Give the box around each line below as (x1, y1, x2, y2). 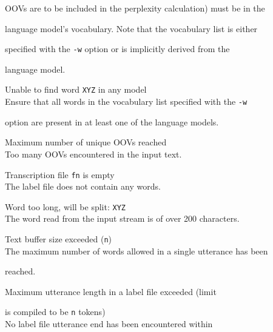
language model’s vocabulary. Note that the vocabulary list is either (5, 22, 258, 35)
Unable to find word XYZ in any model (5, 83, 147, 96)
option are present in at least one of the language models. (5, 115, 219, 128)
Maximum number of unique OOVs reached (5, 136, 167, 148)
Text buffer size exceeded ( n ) (5, 233, 112, 245)
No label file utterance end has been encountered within (5, 317, 213, 330)
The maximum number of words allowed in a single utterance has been (5, 244, 268, 257)
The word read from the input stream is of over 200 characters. (5, 212, 240, 225)
